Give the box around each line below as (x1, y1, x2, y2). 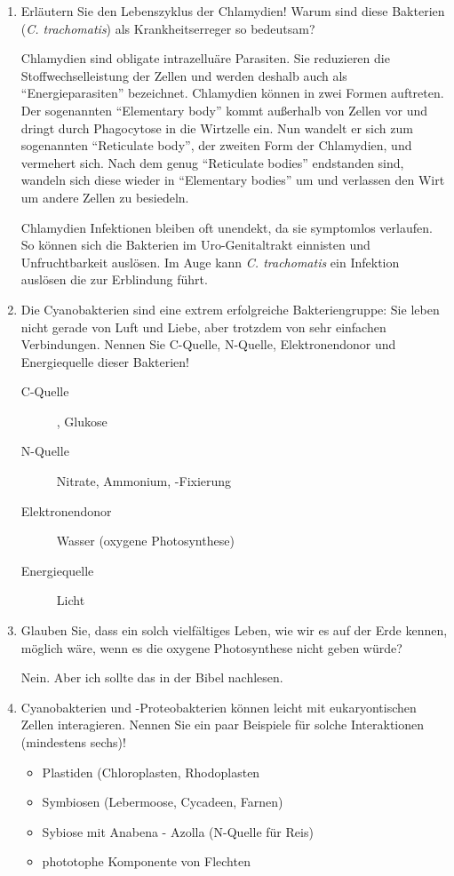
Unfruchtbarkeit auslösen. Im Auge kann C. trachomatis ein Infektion (20, 252, 400, 271)
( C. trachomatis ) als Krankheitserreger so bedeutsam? (20, 19, 315, 37)
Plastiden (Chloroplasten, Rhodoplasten (42, 762, 260, 781)
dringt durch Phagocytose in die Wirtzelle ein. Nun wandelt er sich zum (20, 118, 413, 137)
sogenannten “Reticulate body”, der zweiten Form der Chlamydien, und (20, 136, 412, 155)
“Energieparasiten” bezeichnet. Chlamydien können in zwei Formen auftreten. (20, 84, 444, 102)
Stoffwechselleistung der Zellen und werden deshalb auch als (20, 66, 347, 84)
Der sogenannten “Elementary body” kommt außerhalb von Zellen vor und (20, 100, 427, 119)
